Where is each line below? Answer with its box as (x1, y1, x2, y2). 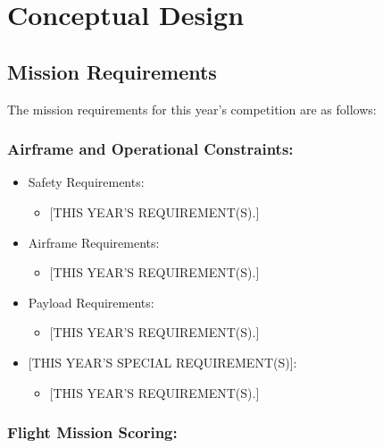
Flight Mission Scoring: (7, 421, 178, 444)
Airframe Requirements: (28, 232, 160, 251)
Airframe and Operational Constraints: (7, 138, 294, 160)
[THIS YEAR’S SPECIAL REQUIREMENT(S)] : (28, 352, 297, 371)
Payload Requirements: (28, 292, 154, 311)
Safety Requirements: (28, 173, 145, 191)
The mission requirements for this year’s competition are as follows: (7, 99, 377, 118)
